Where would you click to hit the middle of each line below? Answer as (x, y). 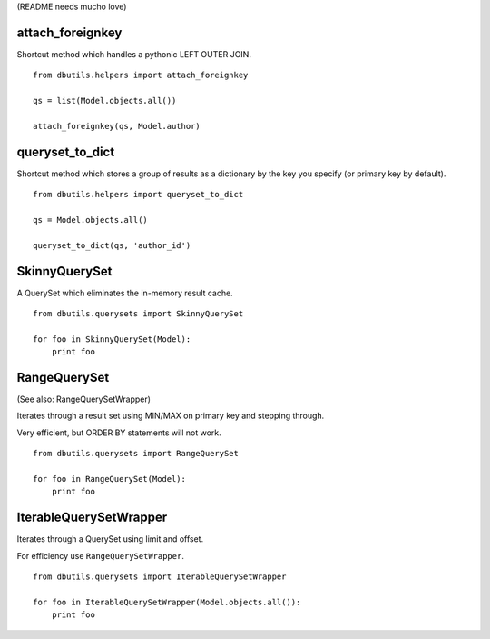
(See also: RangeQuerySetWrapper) (84, 399)
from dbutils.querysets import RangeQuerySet (136, 454)
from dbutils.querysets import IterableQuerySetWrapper (160, 577)
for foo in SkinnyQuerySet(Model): (112, 339)
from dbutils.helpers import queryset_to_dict (138, 195)
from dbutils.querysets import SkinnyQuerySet (138, 314)
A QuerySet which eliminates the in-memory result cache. (125, 293)
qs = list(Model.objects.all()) (105, 101)
